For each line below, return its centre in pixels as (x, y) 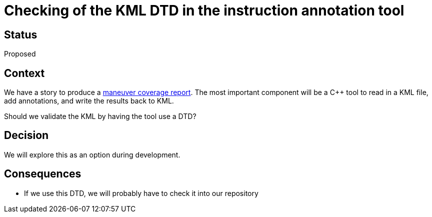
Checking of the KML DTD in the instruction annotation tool (204, 10)
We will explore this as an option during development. (92, 154)
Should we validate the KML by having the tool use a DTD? (100, 116)
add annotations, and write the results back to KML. (89, 101)
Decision (26, 135)
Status (21, 34)
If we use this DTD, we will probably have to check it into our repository (141, 193)
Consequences (43, 174)
